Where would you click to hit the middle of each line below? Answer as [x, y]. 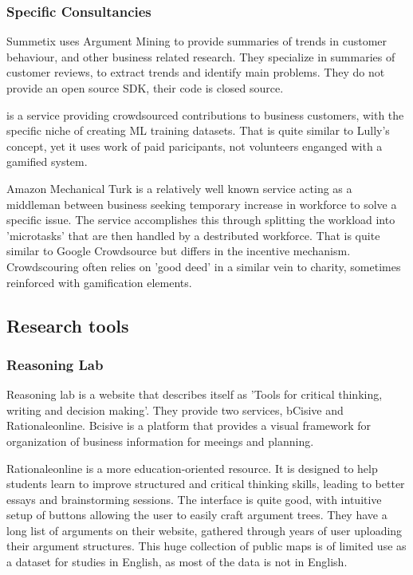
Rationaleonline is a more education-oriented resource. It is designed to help [192, 468]
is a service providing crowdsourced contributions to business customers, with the [205, 114]
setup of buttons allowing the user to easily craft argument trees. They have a [197, 515]
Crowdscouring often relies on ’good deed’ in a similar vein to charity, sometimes [204, 266]
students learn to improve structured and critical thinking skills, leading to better [206, 484]
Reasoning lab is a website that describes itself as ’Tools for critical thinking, [195, 394]
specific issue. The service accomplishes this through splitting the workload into [201, 220]
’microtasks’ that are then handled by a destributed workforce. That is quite [193, 235]
